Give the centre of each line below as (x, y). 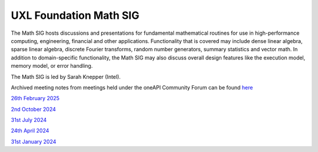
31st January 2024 (34, 141)
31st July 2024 (29, 120)
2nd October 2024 (33, 109)
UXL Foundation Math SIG (75, 15)
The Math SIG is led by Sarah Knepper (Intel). (66, 77)
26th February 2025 (35, 98)
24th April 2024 (30, 131)
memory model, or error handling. (52, 66)
